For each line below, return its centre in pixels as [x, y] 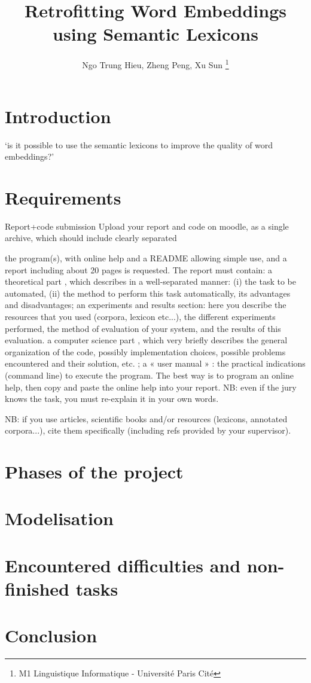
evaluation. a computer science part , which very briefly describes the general [146, 340]
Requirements [63, 197]
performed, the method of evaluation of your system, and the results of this [143, 328]
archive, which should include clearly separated [91, 238]
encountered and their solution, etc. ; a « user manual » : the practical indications [155, 363]
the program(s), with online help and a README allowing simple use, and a [146, 258]
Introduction [58, 116]
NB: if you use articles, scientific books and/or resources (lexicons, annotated [146, 418]
